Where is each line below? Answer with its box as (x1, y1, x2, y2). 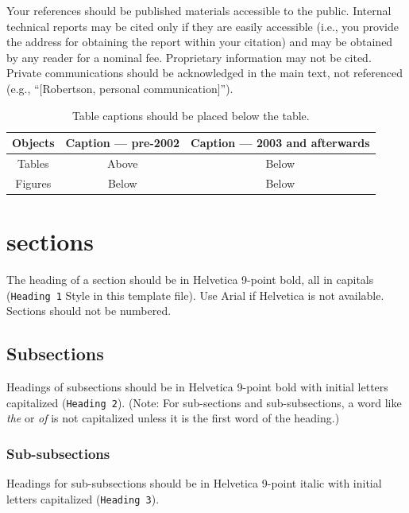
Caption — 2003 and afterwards (191, 134, 370, 151)
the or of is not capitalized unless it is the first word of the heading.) (6, 410, 340, 426)
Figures (15, 174, 52, 191)
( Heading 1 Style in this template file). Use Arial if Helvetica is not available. (6, 286, 384, 303)
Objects (12, 134, 55, 151)
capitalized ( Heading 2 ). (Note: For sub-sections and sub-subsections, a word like (6, 394, 402, 410)
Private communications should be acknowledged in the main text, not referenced (6, 64, 403, 81)
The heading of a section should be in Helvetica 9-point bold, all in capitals (6, 271, 374, 288)
